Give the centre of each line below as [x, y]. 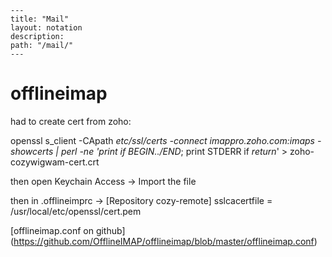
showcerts [32, 151]
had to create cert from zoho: [71, 121]
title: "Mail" [40, 19]
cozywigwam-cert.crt [55, 162]
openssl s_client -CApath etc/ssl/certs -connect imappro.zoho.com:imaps [162, 140]
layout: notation [46, 28]
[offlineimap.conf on [52, 230]
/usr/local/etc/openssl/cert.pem [76, 211]
